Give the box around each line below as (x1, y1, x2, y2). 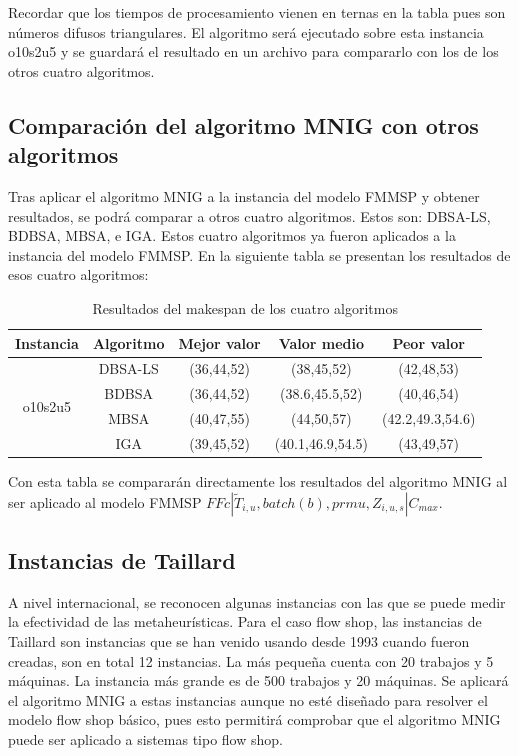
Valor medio (278, 332, 365, 353)
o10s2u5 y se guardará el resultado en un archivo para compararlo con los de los (8, 41, 499, 62)
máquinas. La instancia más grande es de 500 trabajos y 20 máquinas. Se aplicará (8, 670, 509, 691)
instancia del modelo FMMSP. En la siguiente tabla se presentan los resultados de (8, 244, 511, 265)
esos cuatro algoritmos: (8, 264, 149, 285)
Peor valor (392, 332, 465, 353)
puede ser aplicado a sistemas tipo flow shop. (8, 728, 283, 749)
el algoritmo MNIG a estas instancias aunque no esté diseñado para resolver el (8, 689, 488, 710)
